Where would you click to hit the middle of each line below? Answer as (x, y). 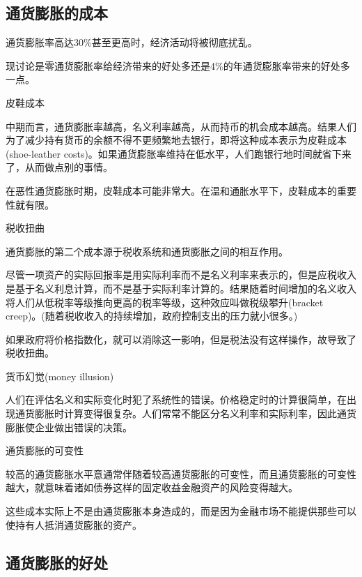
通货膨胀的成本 (57, 13)
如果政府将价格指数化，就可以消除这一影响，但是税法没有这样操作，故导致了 (181, 339)
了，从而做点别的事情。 (59, 167)
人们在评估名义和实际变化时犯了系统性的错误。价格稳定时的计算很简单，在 (176, 399)
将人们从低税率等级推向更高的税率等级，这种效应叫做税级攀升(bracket (165, 302)
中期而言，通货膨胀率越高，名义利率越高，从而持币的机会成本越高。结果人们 (181, 126)
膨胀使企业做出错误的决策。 (69, 427)
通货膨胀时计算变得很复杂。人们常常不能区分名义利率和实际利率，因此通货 (186, 413)
